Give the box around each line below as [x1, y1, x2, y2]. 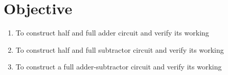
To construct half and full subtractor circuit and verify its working [15, 44, 224, 55]
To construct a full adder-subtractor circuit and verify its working [15, 61, 222, 72]
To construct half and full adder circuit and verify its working [15, 27, 209, 38]
